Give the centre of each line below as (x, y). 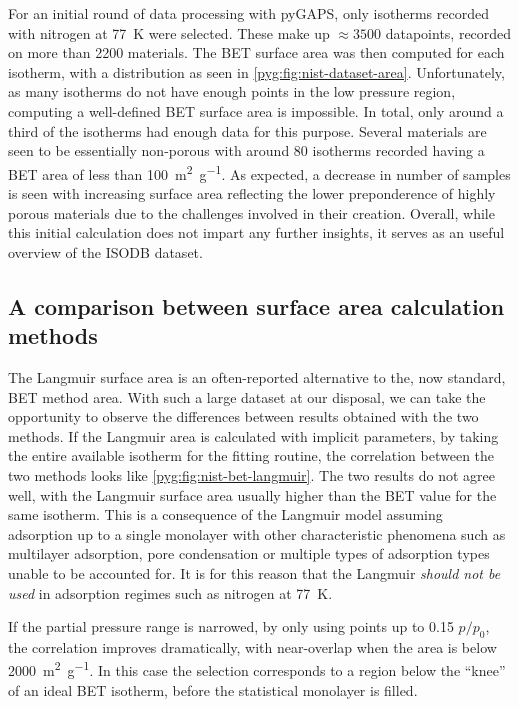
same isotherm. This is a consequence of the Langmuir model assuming (225, 514)
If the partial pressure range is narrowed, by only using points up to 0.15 (231, 626)
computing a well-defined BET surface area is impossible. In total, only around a (256, 110)
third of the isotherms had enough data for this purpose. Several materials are (247, 130)
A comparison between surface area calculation (256, 305)
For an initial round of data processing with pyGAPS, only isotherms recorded (248, 13)
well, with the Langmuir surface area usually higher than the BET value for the (252, 494)
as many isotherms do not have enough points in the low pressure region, (232, 91)
